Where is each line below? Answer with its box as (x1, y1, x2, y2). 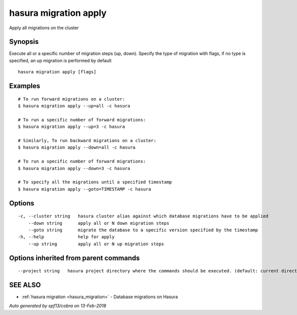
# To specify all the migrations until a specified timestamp (18, 179, 172, 185)
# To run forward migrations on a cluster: (18, 96, 125, 102)
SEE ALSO (9, 280, 41, 289)
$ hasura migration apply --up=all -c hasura (18, 103, 131, 109)
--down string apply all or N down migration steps (28, 220, 169, 226)
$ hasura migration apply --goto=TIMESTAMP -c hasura (18, 186, 151, 192)
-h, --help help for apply (18, 234, 115, 240)
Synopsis (9, 38, 39, 46)
